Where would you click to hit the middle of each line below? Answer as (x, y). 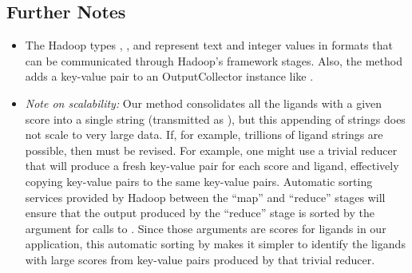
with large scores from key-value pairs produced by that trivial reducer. (200, 259)
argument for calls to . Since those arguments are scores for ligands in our (206, 228)
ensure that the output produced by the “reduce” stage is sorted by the (200, 213)
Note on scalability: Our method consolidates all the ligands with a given (204, 103)
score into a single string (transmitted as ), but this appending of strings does (215, 119)
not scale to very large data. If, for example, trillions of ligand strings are (204, 135)
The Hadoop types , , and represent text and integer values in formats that (209, 45)
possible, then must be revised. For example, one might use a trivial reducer (211, 150)
